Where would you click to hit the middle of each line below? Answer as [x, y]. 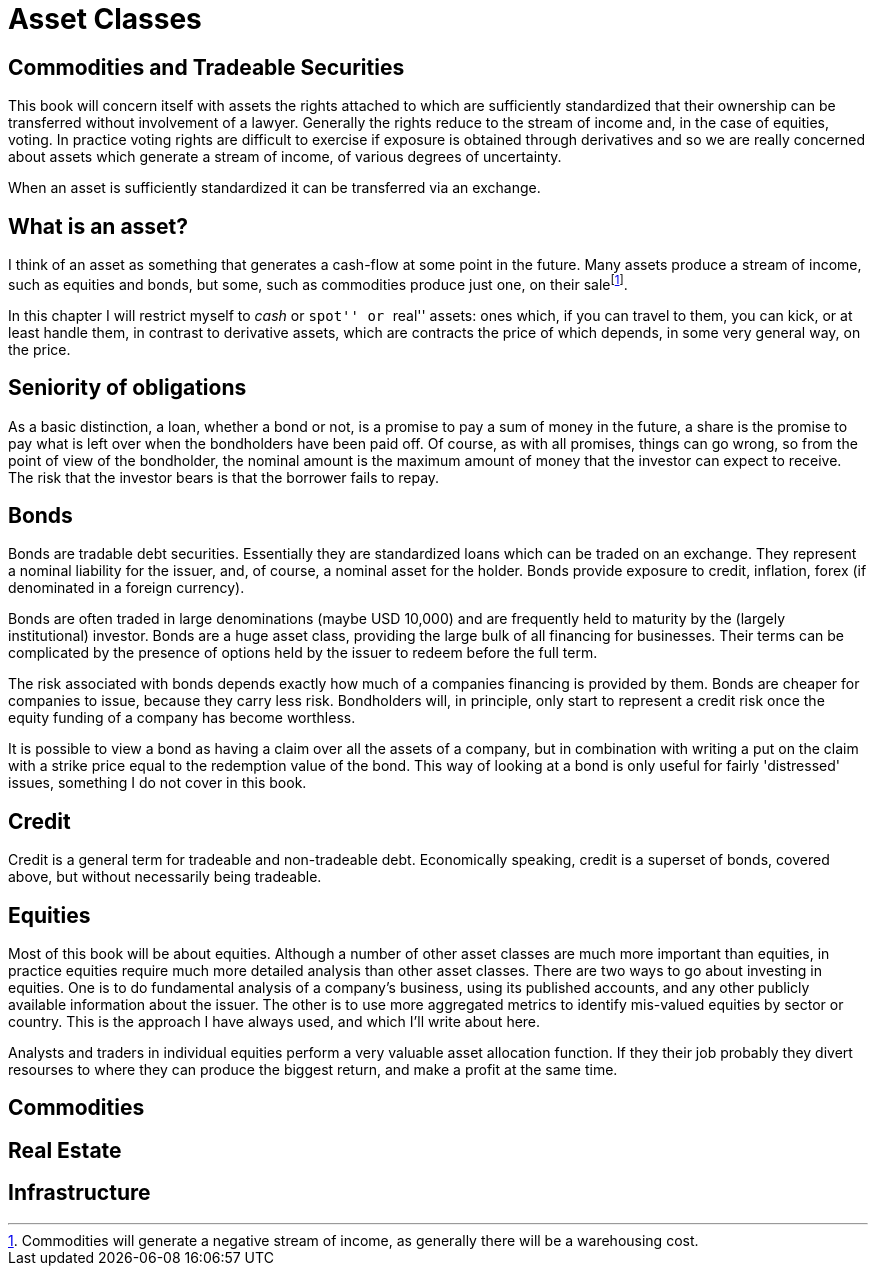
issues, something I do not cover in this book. [157, 783]
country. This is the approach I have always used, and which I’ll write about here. [274, 1022]
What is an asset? [98, 226]
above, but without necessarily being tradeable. [165, 877]
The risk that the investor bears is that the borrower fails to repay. [224, 477]
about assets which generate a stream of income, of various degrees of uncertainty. [285, 157]
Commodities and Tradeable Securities [206, 67]
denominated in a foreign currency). [126, 588]
